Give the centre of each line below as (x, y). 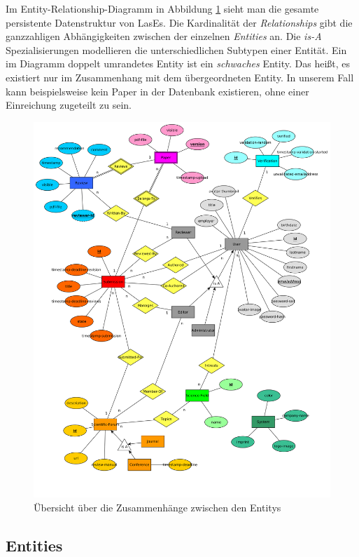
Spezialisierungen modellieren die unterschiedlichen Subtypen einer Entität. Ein (176, 49)
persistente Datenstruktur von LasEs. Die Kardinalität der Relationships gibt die (179, 22)
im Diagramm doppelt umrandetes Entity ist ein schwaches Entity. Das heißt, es (178, 63)
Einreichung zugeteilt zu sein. (69, 105)
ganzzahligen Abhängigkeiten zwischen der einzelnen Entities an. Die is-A (164, 36)
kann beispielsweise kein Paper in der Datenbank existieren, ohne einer (157, 91)
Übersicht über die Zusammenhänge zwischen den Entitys (157, 507)
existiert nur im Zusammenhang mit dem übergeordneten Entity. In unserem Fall (180, 77)
